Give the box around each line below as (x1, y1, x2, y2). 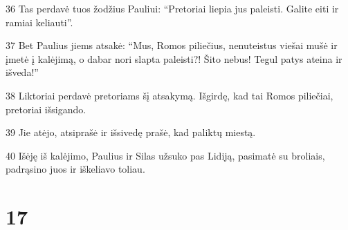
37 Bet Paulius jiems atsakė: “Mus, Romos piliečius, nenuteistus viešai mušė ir (6, 38, 338, 52)
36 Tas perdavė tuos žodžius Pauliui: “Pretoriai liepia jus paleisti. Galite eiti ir (6, 1, 339, 15)
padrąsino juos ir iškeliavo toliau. (6, 162, 145, 176)
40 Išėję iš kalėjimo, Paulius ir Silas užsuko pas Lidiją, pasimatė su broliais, (6, 148, 325, 162)
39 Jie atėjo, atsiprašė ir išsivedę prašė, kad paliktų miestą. (6, 125, 256, 140)
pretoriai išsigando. (6, 102, 86, 116)
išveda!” (6, 65, 39, 79)
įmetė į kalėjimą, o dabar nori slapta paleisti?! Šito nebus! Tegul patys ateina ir (6, 51, 342, 66)
